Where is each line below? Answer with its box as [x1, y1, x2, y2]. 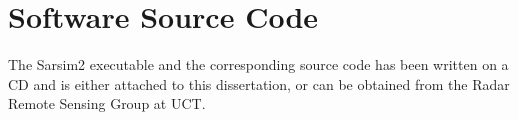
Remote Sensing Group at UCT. [8, 93, 206, 114]
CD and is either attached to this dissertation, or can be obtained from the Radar [8, 73, 510, 94]
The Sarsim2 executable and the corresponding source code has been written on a [8, 54, 509, 75]
